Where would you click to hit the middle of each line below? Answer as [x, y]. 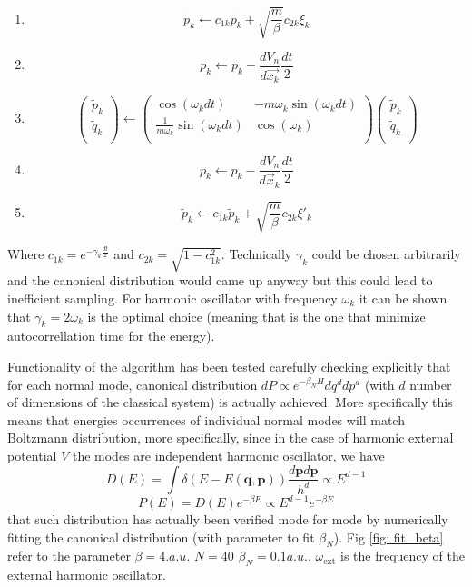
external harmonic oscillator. [87, 575]
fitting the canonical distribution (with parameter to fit [161, 537]
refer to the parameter [69, 556]
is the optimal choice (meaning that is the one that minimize [256, 316]
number [431, 384]
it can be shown [403, 298]
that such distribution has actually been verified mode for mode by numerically [228, 519]
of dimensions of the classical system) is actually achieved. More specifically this [230, 402]
